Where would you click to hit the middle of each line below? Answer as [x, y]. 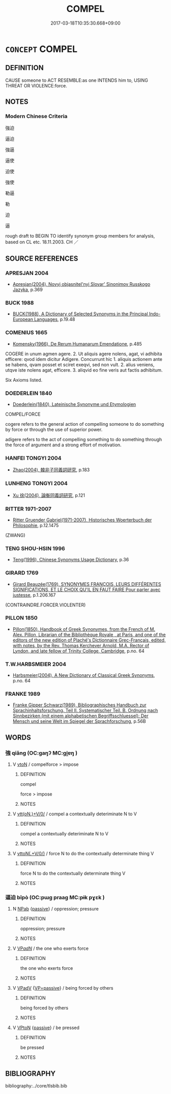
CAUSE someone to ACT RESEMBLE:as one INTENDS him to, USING [77, 80]
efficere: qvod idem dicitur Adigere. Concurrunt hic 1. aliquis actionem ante [84, 359]
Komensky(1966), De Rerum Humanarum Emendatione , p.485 [77, 344]
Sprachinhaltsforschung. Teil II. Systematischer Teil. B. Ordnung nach [85, 711]
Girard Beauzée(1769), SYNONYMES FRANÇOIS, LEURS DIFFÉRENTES [87, 584]
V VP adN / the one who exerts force [51, 948]
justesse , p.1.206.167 [34, 595]
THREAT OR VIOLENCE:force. [36, 85]
